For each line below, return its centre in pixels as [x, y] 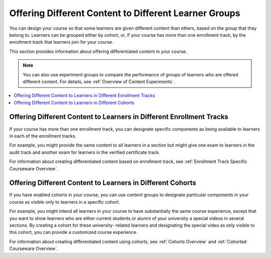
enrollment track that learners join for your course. [61, 42]
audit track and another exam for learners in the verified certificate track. [85, 152]
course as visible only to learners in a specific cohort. [65, 202]
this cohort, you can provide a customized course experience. [73, 232]
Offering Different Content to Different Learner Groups [125, 13]
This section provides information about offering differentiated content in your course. [98, 51]
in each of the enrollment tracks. [43, 136]
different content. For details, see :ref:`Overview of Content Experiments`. [99, 81]
